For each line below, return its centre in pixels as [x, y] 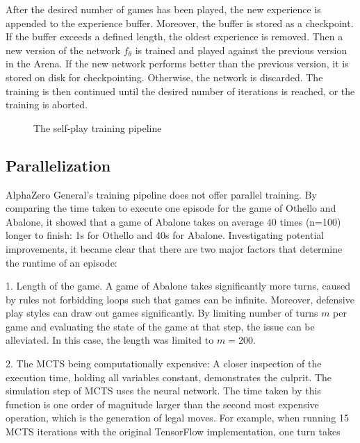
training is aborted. [47, 105]
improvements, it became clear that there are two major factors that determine [174, 248]
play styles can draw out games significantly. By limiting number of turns [162, 313]
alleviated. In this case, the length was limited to [110, 340]
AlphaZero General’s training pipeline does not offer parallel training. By [161, 194]
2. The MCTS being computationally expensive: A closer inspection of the [164, 363]
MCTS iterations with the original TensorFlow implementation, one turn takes [173, 432]
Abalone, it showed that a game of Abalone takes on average [135, 221]
